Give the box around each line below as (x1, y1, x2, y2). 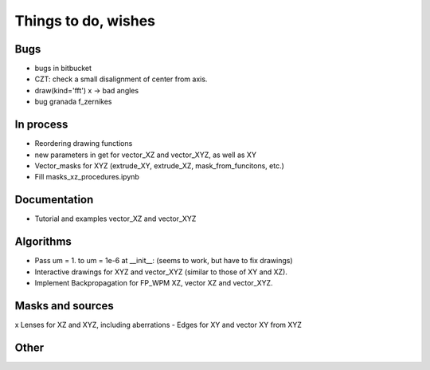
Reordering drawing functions (34, 139, 133, 148)
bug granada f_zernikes (34, 96, 112, 107)
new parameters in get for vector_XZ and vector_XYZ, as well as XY (34, 150, 256, 159)
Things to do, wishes (14, 12, 155, 30)
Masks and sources (14, 299, 115, 313)
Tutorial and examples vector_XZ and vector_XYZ (34, 214, 197, 223)
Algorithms (14, 235, 72, 249)
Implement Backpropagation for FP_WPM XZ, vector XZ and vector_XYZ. (34, 277, 274, 287)
